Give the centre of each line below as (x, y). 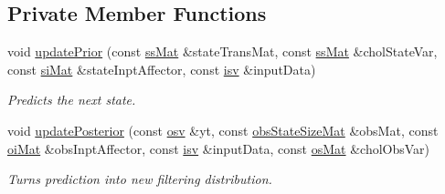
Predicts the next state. (72, 100)
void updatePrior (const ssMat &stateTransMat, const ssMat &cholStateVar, (222, 51)
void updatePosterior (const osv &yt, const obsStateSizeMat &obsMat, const (223, 130)
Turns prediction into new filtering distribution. (140, 179)
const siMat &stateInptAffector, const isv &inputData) (162, 69)
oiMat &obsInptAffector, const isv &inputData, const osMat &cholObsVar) (219, 148)
